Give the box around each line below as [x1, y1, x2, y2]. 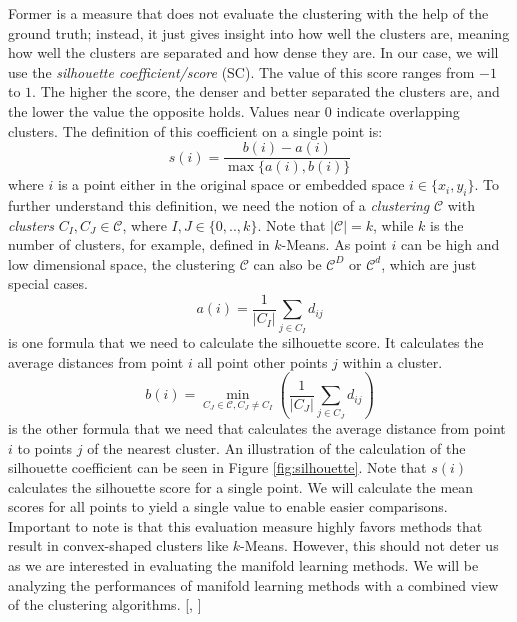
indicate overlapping [336, 100, 460, 121]
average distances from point [8, 351, 184, 372]
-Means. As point [281, 234, 387, 255]
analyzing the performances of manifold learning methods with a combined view [8, 574, 499, 595]
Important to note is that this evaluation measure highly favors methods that [8, 515, 483, 536]
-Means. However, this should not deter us [240, 535, 499, 556]
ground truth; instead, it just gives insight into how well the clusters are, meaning [8, 22, 510, 43]
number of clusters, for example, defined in [8, 234, 270, 255]
